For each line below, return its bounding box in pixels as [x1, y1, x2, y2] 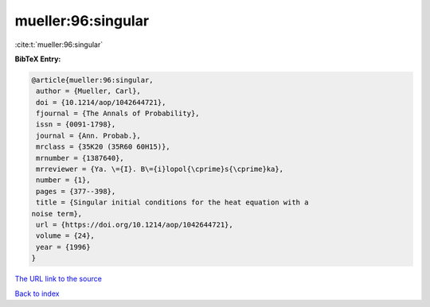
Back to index [14, 289, 60, 298]
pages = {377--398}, [36, 187, 116, 196]
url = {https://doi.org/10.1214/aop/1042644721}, [36, 220, 234, 229]
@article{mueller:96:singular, [31, 76, 154, 84]
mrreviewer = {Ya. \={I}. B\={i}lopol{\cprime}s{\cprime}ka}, [36, 165, 284, 174]
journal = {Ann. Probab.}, [36, 131, 141, 140]
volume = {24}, [36, 231, 96, 240]
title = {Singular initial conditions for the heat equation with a [36, 198, 309, 207]
